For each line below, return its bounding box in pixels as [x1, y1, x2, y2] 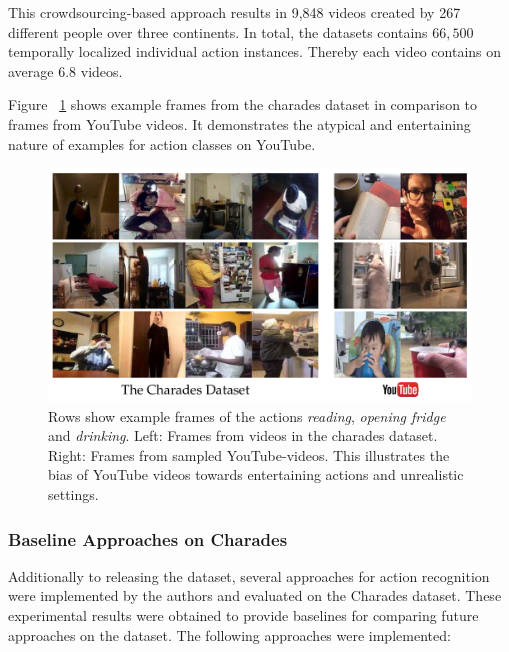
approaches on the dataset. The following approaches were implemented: [8, 624, 451, 645]
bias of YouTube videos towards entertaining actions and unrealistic [48, 464, 464, 485]
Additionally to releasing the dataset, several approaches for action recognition [8, 565, 490, 586]
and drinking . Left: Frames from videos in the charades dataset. [48, 425, 438, 446]
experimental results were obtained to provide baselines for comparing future [8, 605, 479, 626]
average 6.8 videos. [8, 60, 123, 81]
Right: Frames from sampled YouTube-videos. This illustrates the [48, 444, 450, 465]
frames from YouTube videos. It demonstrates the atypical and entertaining [8, 113, 471, 134]
